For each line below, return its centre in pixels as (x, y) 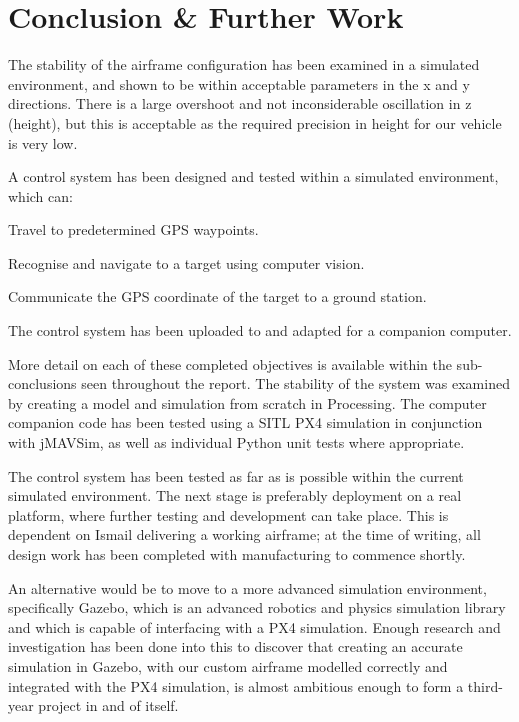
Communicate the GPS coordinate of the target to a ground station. (217, 296)
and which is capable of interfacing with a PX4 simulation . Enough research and (254, 626)
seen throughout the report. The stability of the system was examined (295, 383)
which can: (40, 195)
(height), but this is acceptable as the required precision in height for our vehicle (255, 122)
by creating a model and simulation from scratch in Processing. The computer (247, 402)
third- (485, 685)
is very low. (43, 142)
